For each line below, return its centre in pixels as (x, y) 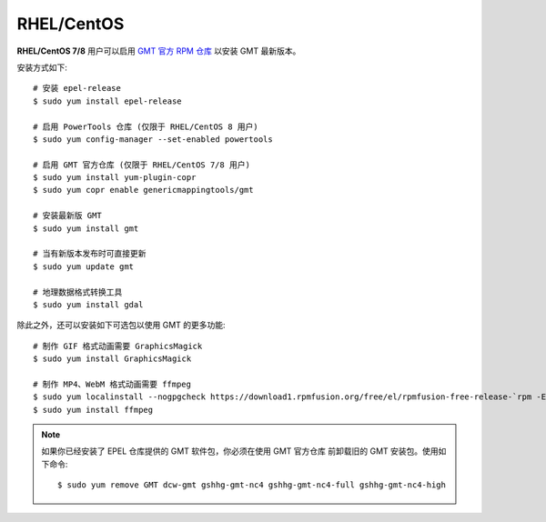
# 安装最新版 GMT (67, 216)
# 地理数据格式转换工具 (78, 292)
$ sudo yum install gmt (86, 228)
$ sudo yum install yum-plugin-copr (115, 178)
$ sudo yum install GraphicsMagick (112, 359)
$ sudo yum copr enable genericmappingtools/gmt (143, 190)
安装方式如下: (42, 67)
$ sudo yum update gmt (84, 266)
